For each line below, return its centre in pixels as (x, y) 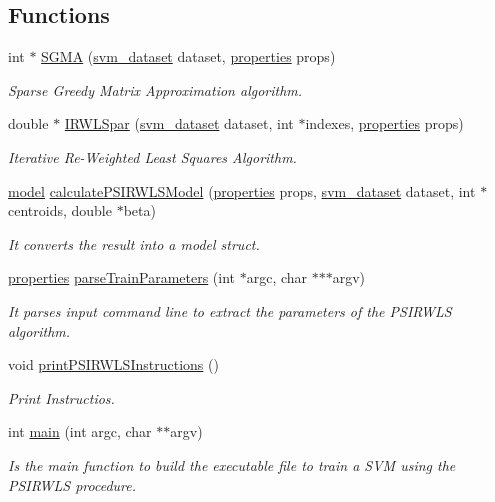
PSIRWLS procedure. (72, 484)
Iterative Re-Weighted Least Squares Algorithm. (152, 156)
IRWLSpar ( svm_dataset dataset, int (179, 123)
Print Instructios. (61, 397)
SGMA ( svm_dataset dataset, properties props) (188, 56)
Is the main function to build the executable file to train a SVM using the (232, 464)
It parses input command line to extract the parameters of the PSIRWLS (230, 310)
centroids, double (60, 210)
